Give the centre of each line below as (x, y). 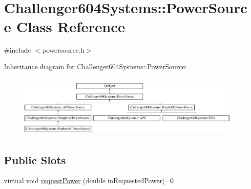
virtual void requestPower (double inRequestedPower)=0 (89, 180)
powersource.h (63, 50)
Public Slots (35, 160)
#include (18, 50)
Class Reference (71, 27)
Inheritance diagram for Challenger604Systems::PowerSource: (95, 66)
